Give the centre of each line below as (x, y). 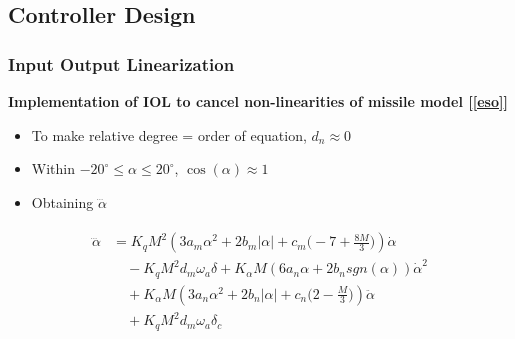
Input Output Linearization (121, 63)
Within (53, 168)
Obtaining (62, 201)
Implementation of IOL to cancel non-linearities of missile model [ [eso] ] (258, 101)
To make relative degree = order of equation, (169, 134)
